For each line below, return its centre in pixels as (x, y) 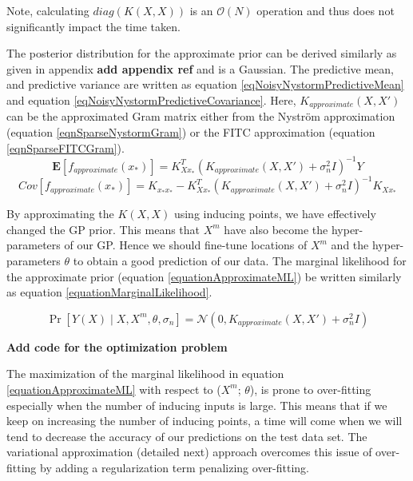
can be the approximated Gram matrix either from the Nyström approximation (201, 116)
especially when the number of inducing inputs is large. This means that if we (197, 405)
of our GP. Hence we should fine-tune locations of (186, 245)
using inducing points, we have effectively (275, 214)
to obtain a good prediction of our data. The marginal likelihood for (240, 260)
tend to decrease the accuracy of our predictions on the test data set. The (187, 436)
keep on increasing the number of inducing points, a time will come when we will (205, 421)
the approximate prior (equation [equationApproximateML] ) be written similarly (204, 276)
